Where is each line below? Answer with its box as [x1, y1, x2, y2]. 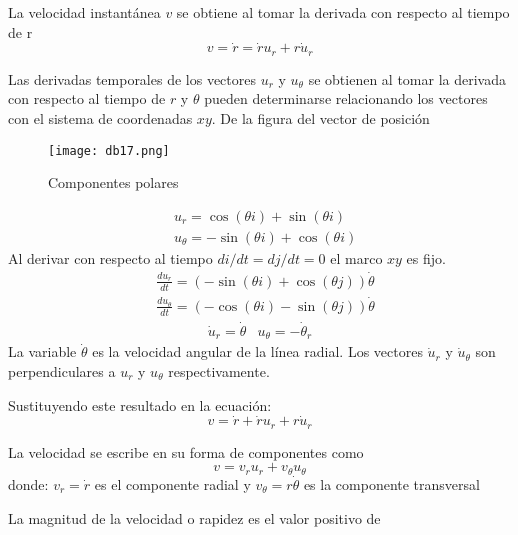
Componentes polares [48, 172, 179, 193]
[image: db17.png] [48, 143, 170, 158]
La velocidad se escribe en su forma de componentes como [8, 441, 364, 462]
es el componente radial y [94, 473, 251, 494]
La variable [8, 341, 77, 362]
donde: [8, 473, 49, 494]
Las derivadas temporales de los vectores [8, 68, 256, 89]
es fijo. [406, 247, 446, 268]
